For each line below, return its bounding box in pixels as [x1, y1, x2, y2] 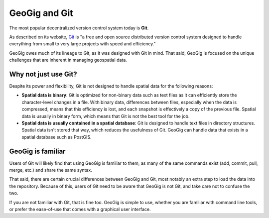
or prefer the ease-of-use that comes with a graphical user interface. [9, 207, 151, 212]
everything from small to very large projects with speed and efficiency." [9, 41, 156, 47]
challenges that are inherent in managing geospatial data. [9, 57, 127, 63]
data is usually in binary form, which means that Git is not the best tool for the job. [21, 113, 190, 119]
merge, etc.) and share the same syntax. [9, 167, 92, 173]
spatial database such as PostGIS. [21, 134, 92, 140]
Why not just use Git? [9, 70, 77, 78]
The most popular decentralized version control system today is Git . [9, 25, 149, 31]
